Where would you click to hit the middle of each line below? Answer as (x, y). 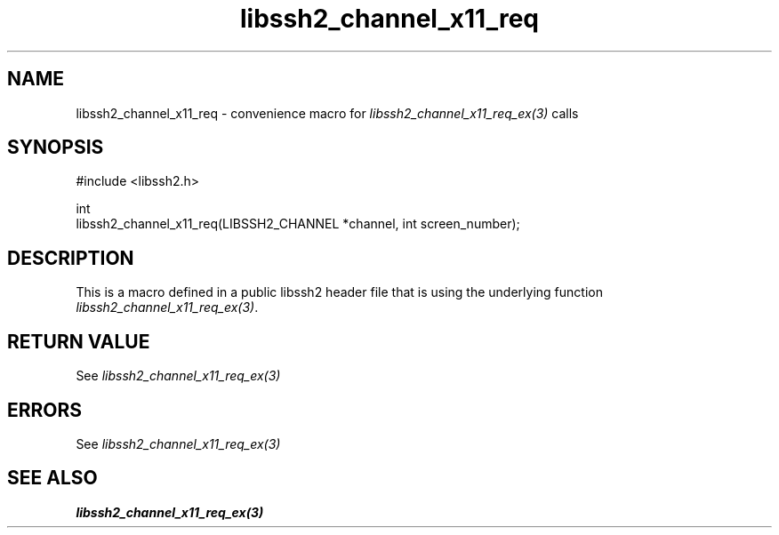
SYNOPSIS (56, 148)
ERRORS (45, 410)
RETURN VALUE (79, 341)
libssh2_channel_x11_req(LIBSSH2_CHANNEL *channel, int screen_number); (298, 224)
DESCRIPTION (71, 258)
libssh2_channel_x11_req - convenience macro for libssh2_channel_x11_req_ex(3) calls (327, 113)
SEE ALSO (52, 478)
